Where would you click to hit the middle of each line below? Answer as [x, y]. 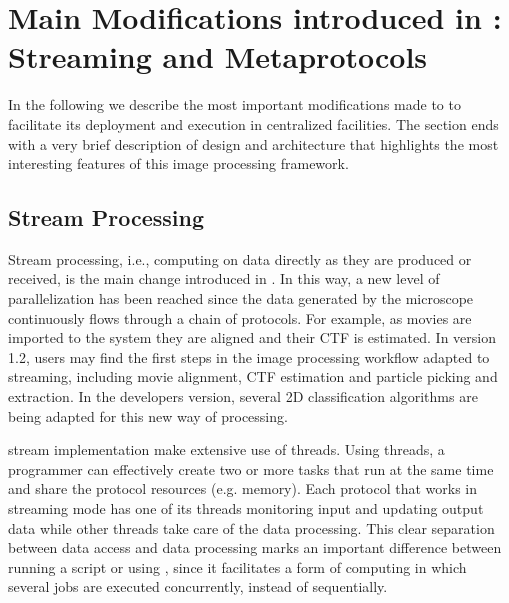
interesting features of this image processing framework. [178, 163]
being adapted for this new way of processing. [148, 415]
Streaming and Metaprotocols [218, 56]
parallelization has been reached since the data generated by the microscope [241, 298]
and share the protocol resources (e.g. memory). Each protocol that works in [242, 488]
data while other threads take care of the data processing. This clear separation [251, 527]
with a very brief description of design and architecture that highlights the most [253, 143]
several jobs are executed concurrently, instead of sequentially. [198, 586]
